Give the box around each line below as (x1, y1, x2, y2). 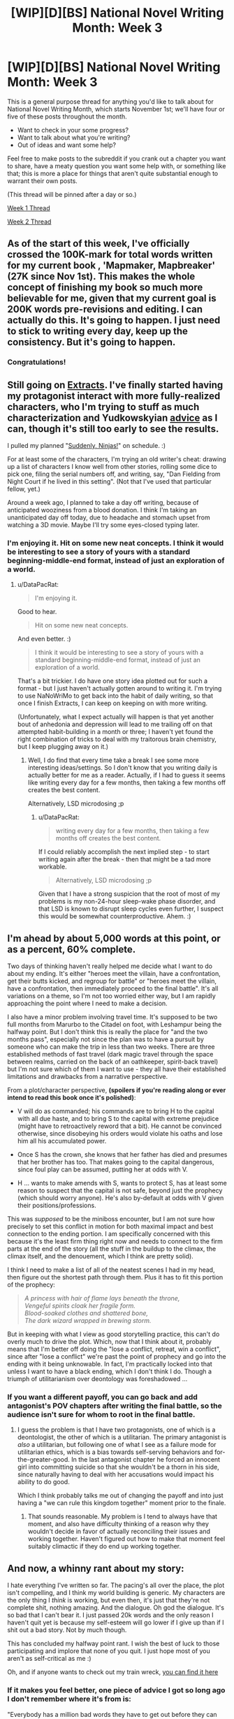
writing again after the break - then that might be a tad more (38, 855, 212, 864)
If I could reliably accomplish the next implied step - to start (38, 848, 210, 856)
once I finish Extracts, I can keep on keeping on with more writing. (17, 699, 208, 707)
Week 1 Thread (7, 203, 50, 212)
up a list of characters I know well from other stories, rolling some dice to (7, 463, 217, 471)
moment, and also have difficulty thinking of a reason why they (27, 1520, 210, 1528)
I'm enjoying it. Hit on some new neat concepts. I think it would (7, 538, 224, 548)
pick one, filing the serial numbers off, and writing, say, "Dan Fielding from (7, 470, 221, 478)
